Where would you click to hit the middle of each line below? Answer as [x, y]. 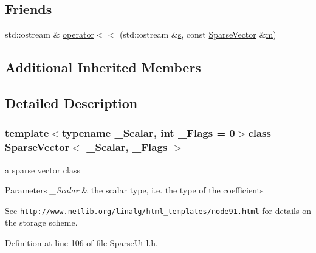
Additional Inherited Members [103, 67]
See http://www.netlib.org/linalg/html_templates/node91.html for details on [158, 210]
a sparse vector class [43, 169]
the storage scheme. [41, 222]
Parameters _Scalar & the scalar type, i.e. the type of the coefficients [134, 190]
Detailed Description [71, 102]
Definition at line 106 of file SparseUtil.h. [81, 242]
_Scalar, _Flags [127, 147]
